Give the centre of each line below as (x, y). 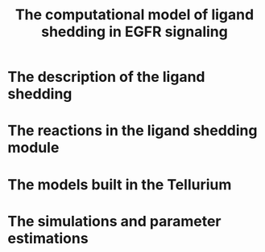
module (33, 148)
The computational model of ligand (135, 15)
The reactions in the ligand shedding (132, 131)
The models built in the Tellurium (120, 184)
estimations (48, 238)
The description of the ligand (106, 77)
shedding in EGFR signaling (135, 32)
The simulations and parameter (115, 221)
